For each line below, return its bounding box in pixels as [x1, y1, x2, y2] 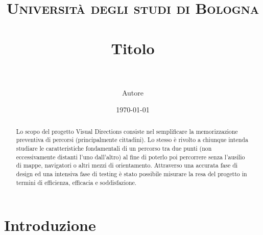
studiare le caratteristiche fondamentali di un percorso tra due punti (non [16, 144, 212, 152]
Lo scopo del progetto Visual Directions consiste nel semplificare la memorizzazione [16, 127, 238, 135]
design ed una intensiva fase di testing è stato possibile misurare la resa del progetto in [16, 169, 247, 178]
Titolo [111, 37, 155, 58]
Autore [122, 87, 144, 98]
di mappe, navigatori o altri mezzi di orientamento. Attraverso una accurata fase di [16, 161, 238, 170]
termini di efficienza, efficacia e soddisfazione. [16, 178, 137, 186]
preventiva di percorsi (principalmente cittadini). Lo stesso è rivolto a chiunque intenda [16, 135, 248, 144]
